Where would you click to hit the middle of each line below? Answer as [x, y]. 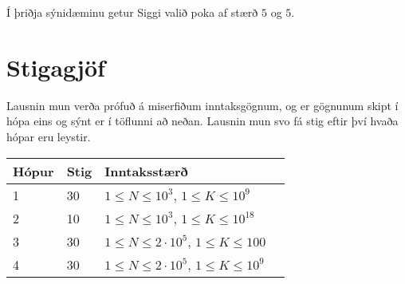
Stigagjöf [56, 67]
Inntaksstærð [146, 171]
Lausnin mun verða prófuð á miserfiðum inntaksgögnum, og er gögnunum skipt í [202, 105]
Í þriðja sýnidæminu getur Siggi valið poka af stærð [132, 12]
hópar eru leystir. [49, 136]
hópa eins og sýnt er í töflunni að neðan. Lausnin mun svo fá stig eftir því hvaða [202, 121]
